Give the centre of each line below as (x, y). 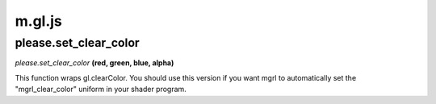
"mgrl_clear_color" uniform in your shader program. (101, 89)
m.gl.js (38, 21)
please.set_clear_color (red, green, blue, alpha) (94, 63)
